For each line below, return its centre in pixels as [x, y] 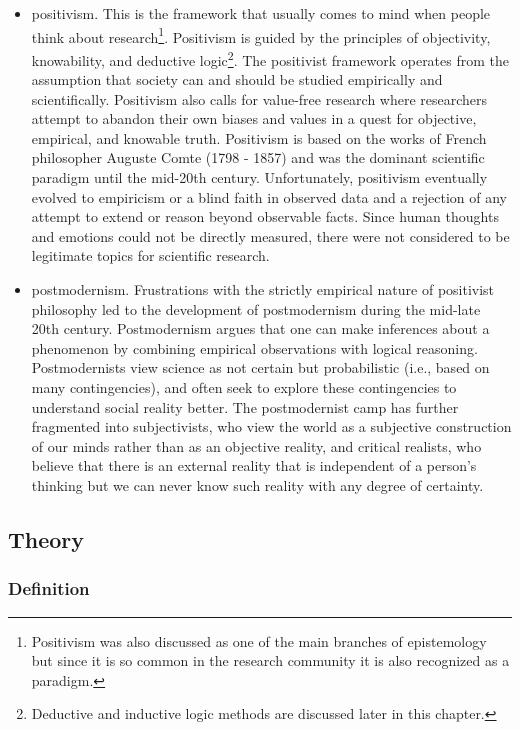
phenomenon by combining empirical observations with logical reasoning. [254, 347]
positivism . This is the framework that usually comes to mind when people [261, 13]
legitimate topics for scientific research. [150, 255]
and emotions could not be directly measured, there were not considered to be [270, 235]
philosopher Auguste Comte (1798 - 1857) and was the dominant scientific [258, 157]
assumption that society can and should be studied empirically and [237, 79]
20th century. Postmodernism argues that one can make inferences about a [260, 328]
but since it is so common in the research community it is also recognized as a [270, 660]
